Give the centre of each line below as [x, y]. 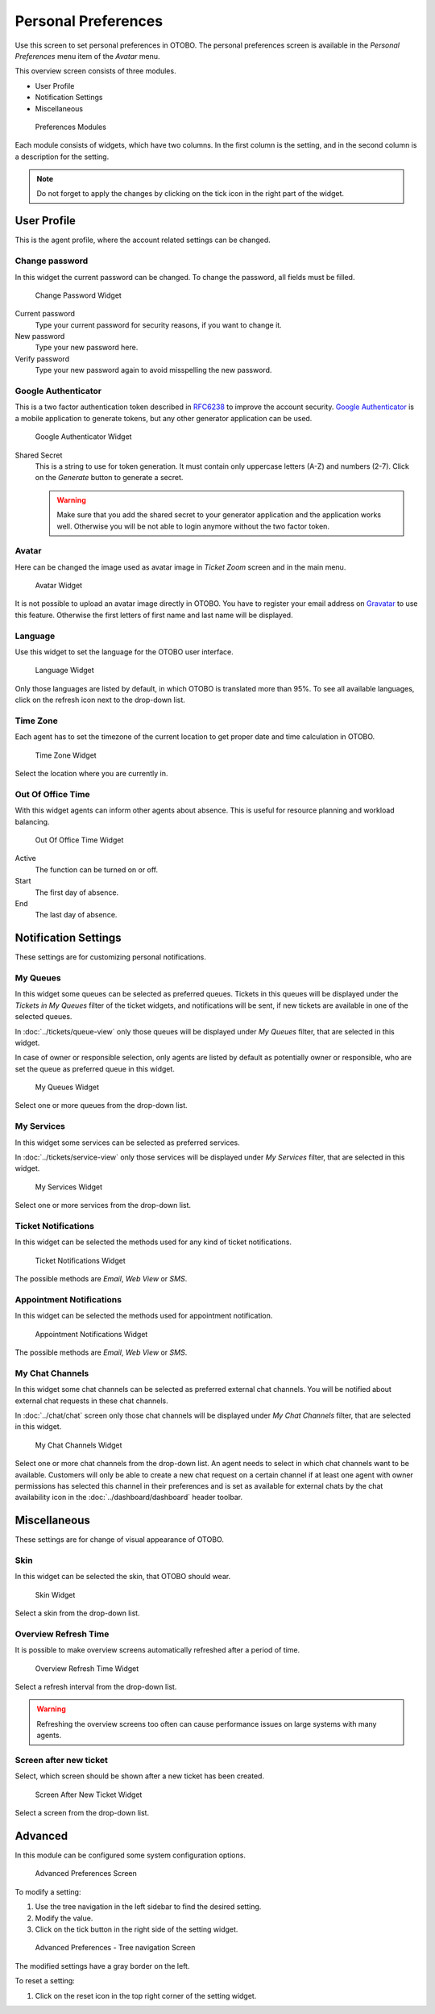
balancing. [32, 821]
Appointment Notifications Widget [91, 1334]
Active [25, 859]
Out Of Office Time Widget [79, 840]
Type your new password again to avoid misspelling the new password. [153, 370]
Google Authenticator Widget [83, 437]
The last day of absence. [76, 915]
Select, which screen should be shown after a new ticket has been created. [140, 1776]
